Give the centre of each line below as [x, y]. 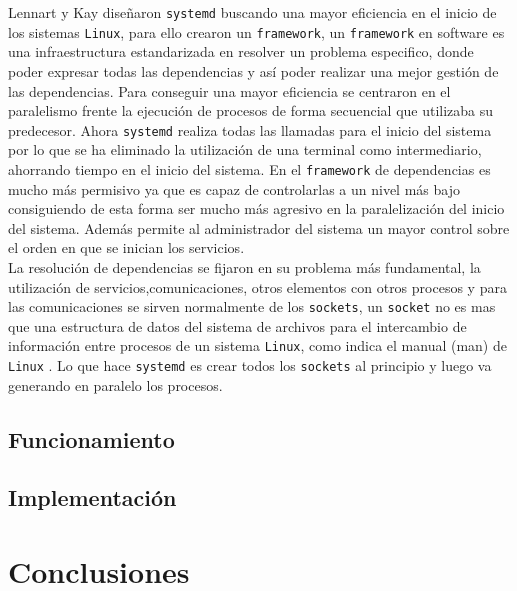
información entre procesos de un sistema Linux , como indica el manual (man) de [257, 345]
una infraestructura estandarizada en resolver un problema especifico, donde [241, 51]
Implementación [92, 497]
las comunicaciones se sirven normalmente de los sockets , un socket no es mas [252, 306]
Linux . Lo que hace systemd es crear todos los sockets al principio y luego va [250, 365]
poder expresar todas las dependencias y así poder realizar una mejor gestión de [253, 70]
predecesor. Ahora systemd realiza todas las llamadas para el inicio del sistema [250, 129]
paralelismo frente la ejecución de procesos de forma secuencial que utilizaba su [251, 110]
